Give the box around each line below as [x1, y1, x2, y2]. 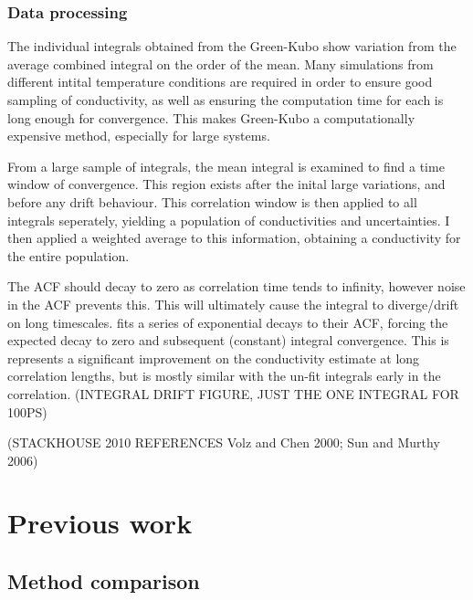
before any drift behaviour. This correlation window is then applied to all [7, 192, 417, 211]
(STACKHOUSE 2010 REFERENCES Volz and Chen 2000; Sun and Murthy [7, 433, 440, 452]
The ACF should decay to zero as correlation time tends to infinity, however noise [7, 277, 466, 296]
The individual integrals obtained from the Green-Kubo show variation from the [7, 37, 457, 56]
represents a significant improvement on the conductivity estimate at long [7, 348, 420, 367]
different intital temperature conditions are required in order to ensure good [7, 72, 433, 91]
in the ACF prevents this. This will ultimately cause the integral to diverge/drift [7, 294, 459, 313]
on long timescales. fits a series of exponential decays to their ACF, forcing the [7, 312, 448, 332]
